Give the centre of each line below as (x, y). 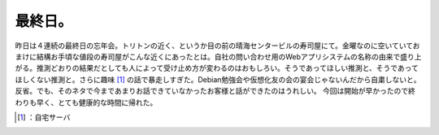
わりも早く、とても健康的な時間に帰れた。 (86, 102)
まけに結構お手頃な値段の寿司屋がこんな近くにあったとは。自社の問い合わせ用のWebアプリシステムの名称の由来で (208, 56)
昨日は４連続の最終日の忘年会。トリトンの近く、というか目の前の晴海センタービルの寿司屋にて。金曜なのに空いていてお (217, 46)
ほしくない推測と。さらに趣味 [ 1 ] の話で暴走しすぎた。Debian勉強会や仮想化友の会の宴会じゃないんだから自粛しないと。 (218, 79)
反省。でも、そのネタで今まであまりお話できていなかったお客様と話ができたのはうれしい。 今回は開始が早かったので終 (215, 91)
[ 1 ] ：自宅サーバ (44, 117)
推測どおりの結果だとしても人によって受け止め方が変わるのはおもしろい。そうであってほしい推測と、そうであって (227, 68)
